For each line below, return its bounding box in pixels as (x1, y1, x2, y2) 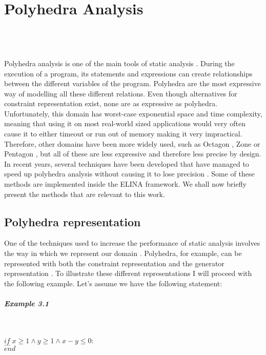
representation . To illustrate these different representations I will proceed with (4, 268, 252, 279)
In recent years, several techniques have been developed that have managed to (4, 158, 249, 169)
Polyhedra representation (4, 213, 141, 229)
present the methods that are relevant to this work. (4, 188, 165, 199)
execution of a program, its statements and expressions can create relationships (4, 68, 253, 78)
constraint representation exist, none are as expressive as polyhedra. (4, 98, 218, 109)
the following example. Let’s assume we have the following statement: (4, 278, 222, 288)
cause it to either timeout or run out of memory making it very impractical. (4, 128, 242, 139)
